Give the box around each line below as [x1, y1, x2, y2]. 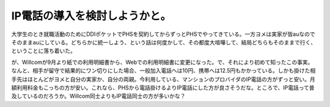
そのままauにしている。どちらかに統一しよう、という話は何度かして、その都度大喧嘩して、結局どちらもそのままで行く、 [11, 38, 317, 46]
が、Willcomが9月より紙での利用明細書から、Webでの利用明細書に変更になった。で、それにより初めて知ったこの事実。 [11, 58, 313, 66]
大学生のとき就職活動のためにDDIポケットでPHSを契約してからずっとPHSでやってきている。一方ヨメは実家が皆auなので [11, 30, 315, 38]
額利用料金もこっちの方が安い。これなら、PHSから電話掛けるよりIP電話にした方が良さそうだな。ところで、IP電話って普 [11, 84, 315, 91]
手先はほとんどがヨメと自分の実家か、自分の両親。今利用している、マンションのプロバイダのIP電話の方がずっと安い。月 [11, 75, 316, 83]
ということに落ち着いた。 [11, 47, 76, 55]
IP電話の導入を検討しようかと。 [11, 9, 172, 22]
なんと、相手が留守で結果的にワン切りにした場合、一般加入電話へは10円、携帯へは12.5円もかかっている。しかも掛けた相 [11, 67, 316, 74]
